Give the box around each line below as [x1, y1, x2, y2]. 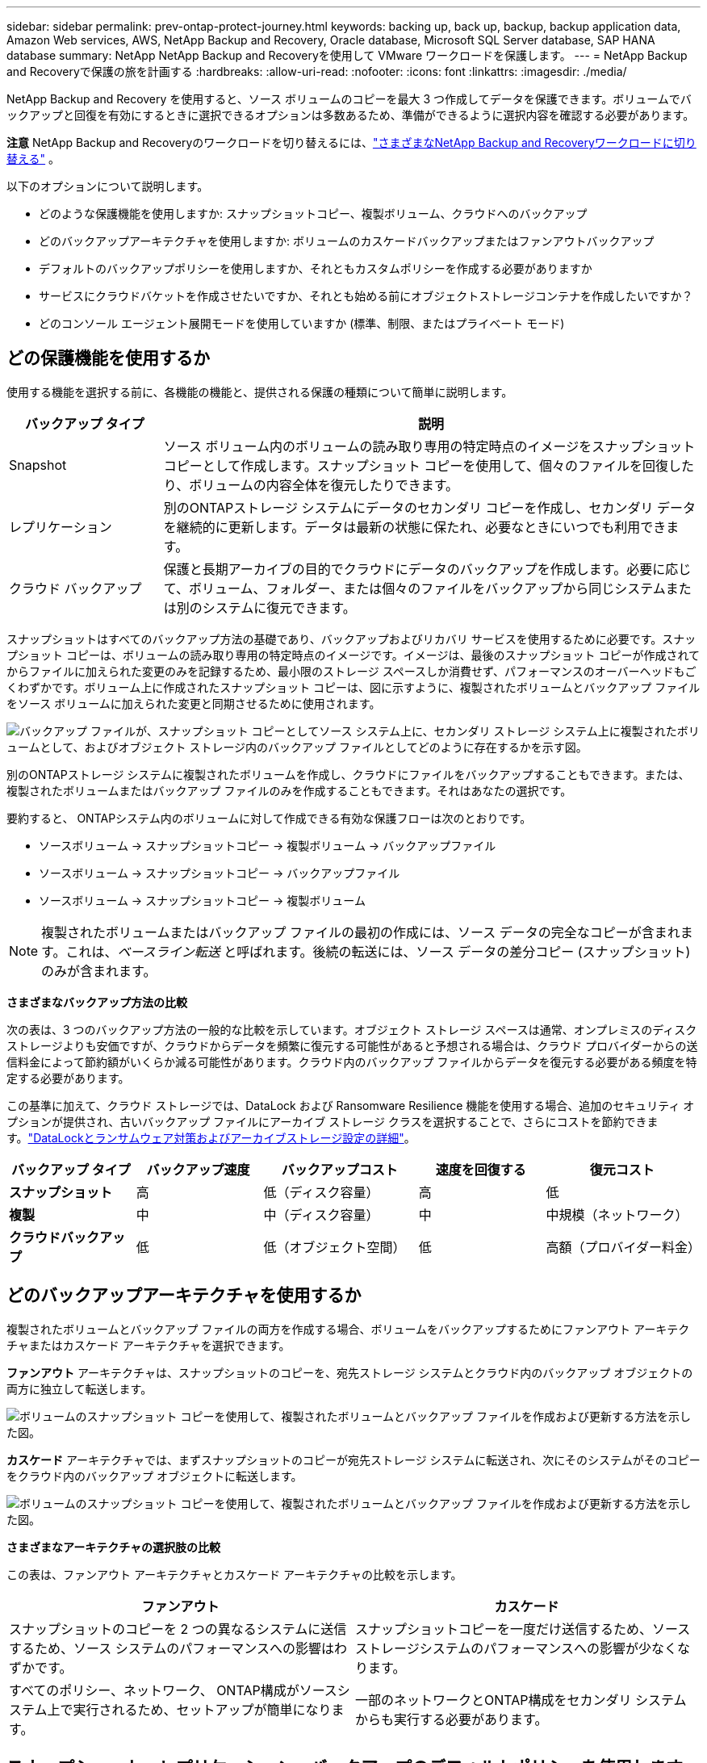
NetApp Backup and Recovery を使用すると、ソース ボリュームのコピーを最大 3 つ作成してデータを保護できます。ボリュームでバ [6, 92, 692, 106]
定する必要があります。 [6, 1070, 130, 1085]
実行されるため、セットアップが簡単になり [73, 1701, 332, 1718]
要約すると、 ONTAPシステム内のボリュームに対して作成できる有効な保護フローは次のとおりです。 [6, 810, 532, 825]
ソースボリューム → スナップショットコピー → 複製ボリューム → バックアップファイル [39, 838, 496, 852]
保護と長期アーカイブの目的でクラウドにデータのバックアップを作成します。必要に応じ [163, 560, 692, 577]
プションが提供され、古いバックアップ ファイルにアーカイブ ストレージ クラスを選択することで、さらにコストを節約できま [6, 1114, 659, 1129]
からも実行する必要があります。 [355, 1711, 548, 1727]
